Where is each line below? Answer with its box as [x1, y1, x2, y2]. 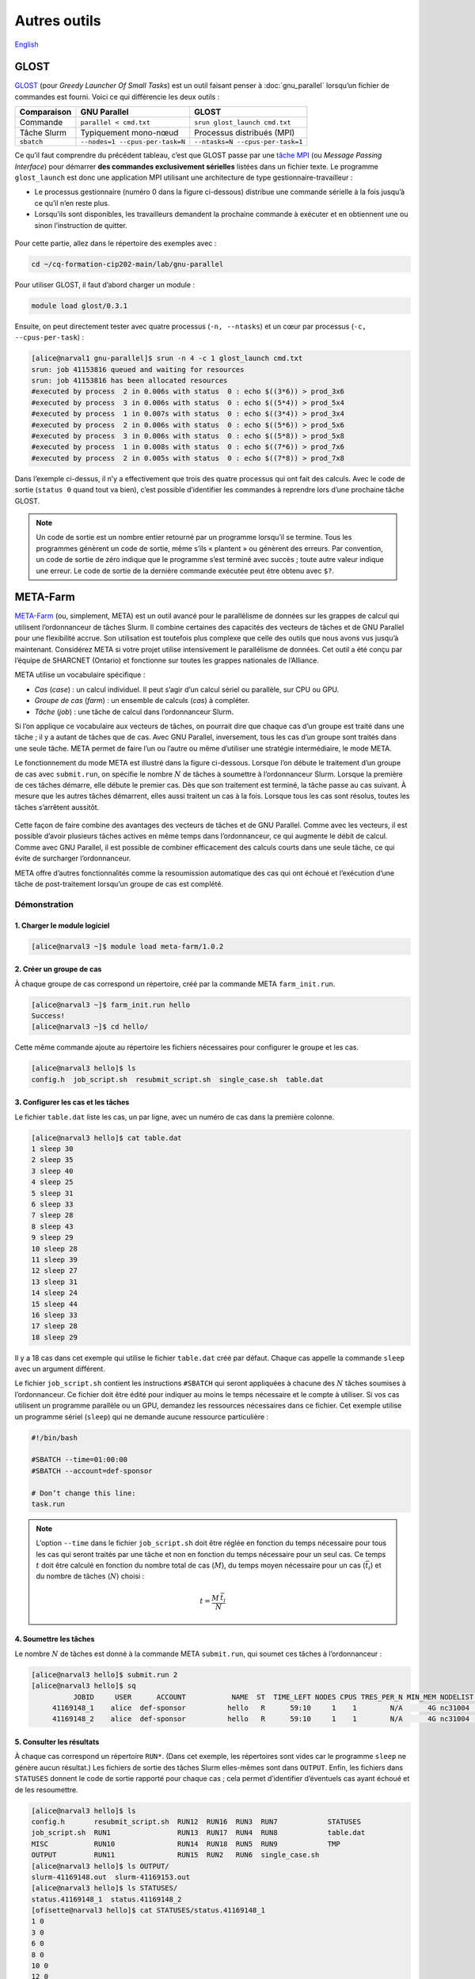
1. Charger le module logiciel [14, 921, 110, 930]
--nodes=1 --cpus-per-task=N [80, 138, 185, 146]
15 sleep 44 [31, 1299, 78, 1309]
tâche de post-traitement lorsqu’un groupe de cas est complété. [14, 879, 224, 889]
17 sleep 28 [31, 1322, 78, 1331]
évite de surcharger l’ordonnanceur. [14, 853, 131, 863]
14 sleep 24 [31, 1289, 78, 1297]
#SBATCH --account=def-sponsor [31, 1466, 154, 1476]
